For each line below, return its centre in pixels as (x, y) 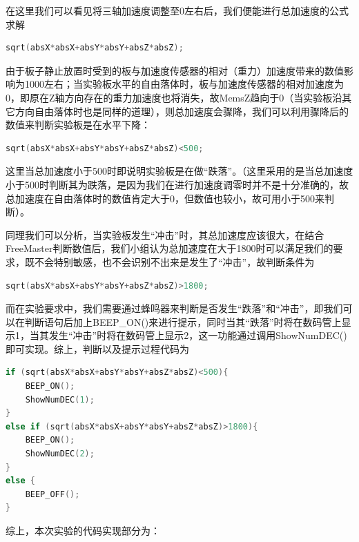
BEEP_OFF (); (52, 494)
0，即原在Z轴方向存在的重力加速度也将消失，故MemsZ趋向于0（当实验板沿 (174, 97)
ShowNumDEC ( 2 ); (60, 454)
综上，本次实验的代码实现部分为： (83, 530)
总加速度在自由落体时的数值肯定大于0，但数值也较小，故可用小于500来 (165, 198)
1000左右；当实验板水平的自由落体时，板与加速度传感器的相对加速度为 (184, 84)
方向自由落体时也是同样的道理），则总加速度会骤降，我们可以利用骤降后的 (182, 111)
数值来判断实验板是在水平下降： (78, 125)
